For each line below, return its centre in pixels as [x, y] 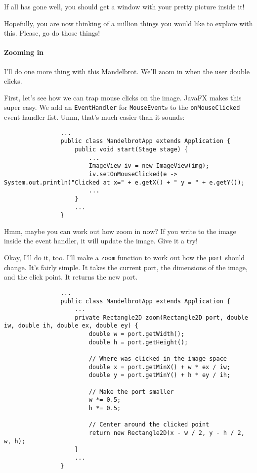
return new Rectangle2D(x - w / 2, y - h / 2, [167, 433]
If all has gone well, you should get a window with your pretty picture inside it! [124, 6]
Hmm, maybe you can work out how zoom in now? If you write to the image [120, 231]
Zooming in [24, 52]
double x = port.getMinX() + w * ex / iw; [160, 367]
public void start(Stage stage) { [131, 149]
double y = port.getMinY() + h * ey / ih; [160, 375]
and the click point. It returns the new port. [71, 277]
